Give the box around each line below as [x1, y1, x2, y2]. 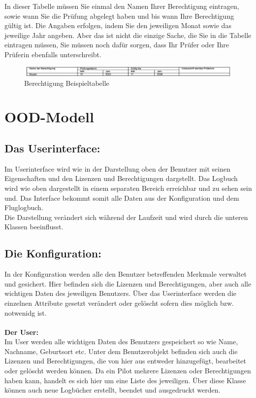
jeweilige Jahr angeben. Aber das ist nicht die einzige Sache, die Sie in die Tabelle [4, 30, 252, 40]
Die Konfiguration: [4, 246, 101, 261]
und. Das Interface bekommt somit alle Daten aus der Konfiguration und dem [4, 192, 239, 203]
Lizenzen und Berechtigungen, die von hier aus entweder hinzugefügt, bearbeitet [4, 356, 247, 366]
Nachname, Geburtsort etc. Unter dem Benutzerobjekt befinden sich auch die [4, 346, 238, 356]
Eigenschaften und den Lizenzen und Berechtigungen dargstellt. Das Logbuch [4, 173, 238, 183]
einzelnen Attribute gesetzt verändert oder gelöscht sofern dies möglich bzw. [4, 297, 234, 308]
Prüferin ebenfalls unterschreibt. [4, 49, 101, 59]
